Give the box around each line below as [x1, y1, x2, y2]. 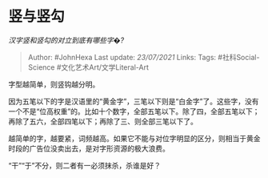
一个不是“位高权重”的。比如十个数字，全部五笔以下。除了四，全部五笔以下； [8, 106, 260, 116]
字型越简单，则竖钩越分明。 [8, 79, 100, 89]
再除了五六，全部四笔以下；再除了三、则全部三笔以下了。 [8, 116, 198, 126]
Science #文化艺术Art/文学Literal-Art [27, 62, 150, 72]
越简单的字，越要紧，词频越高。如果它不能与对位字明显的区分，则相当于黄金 [8, 133, 261, 143]
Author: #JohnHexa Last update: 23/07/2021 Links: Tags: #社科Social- [27, 52, 260, 62]
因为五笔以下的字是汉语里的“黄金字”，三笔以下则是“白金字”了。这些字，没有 [8, 96, 259, 106]
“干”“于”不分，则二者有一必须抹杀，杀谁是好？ [8, 160, 162, 170]
